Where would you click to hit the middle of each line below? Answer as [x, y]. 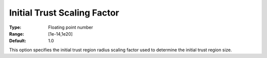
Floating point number [71, 27]
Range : [17, 34]
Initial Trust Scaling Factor [64, 13]
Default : [18, 41]
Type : [15, 27]
